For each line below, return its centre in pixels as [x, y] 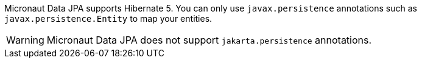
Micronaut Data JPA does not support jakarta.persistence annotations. [209, 40]
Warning [25, 40]
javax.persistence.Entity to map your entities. [108, 18]
